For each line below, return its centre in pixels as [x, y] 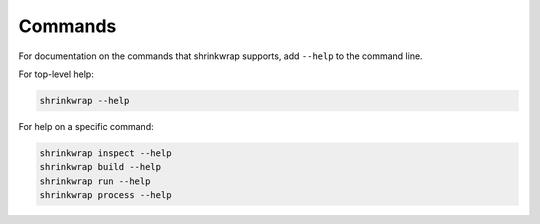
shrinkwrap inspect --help [105, 153]
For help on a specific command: [86, 126]
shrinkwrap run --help [95, 181]
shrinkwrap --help [84, 100]
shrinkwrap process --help [105, 195]
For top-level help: [56, 74]
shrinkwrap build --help [100, 167]
